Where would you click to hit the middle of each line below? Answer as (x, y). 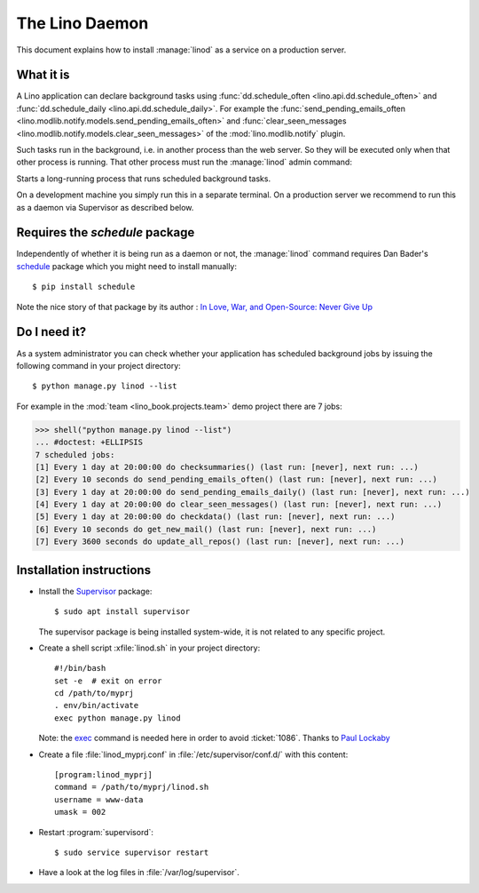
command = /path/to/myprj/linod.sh (132, 787)
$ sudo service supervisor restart (132, 852)
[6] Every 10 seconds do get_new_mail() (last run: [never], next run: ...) (206, 529)
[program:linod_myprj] (104, 775)
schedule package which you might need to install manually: (126, 266)
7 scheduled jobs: (75, 454)
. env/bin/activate (97, 706)
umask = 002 (80, 812)
